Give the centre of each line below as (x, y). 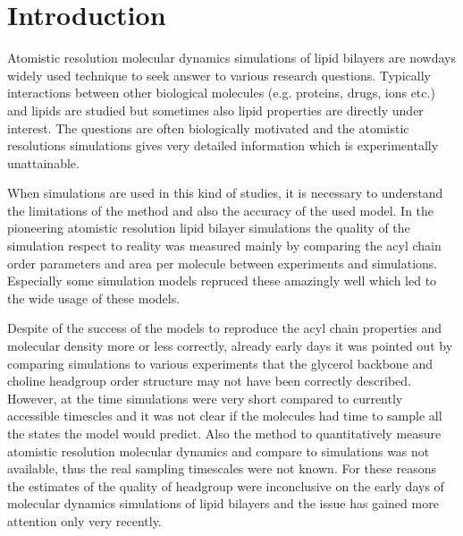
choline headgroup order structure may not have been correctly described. (209, 381)
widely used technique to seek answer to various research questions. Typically (219, 75)
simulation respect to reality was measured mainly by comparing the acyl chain (224, 246)
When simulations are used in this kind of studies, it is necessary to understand (225, 193)
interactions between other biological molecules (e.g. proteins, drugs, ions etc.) (221, 93)
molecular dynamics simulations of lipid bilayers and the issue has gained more (223, 503)
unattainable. (43, 162)
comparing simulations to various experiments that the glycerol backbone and (220, 363)
